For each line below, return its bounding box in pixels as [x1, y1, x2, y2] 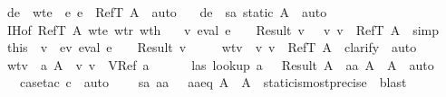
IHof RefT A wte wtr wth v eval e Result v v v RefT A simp [6, 20, 439, 39]
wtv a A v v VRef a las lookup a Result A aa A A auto [6, 55, 434, 74]
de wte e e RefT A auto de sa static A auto [6, 3, 327, 21]
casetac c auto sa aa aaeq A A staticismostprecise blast [19, 73, 407, 92]
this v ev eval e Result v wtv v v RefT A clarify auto [6, 38, 417, 57]
